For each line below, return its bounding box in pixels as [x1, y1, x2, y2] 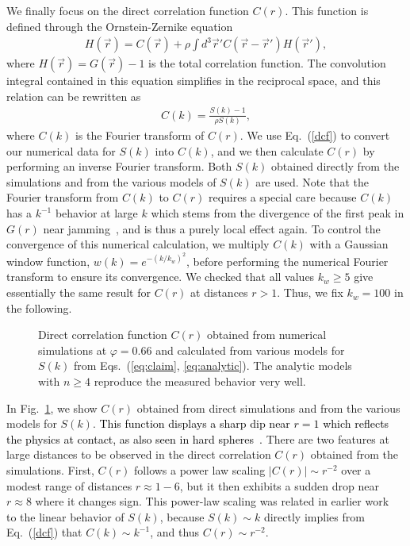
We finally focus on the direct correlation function [6, 2, 249, 18]
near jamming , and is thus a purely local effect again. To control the [43, 220, 381, 236]
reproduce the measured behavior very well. [94, 373, 306, 390]
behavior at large [55, 205, 138, 221]
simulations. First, [6, 462, 94, 478]
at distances [190, 284, 248, 301]
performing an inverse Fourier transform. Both [6, 158, 232, 175]
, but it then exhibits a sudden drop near [179, 477, 379, 494]
